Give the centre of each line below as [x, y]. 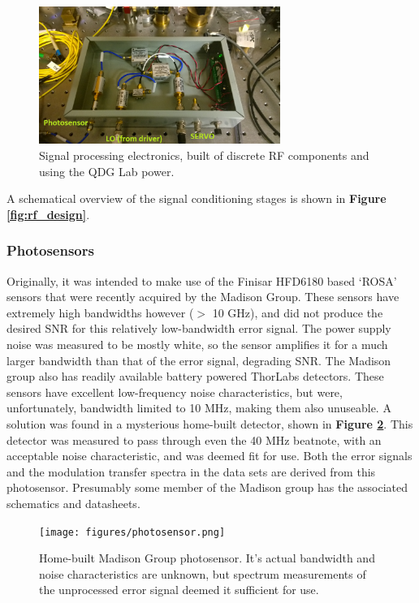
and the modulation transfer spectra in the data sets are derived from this [191, 471]
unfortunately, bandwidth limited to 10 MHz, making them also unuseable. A [199, 408]
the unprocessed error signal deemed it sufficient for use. [179, 590]
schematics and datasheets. [73, 503]
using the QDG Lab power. [107, 171]
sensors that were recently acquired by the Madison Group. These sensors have [203, 297]
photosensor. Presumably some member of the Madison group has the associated [207, 487]
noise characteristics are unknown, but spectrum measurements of [203, 573]
